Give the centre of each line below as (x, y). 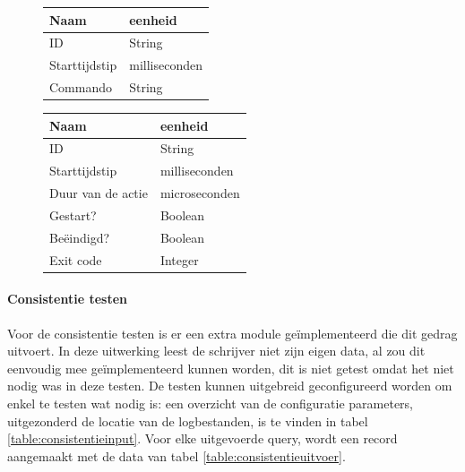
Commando (81, 87)
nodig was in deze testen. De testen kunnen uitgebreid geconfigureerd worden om (230, 386)
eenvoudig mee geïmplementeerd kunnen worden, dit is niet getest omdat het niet (231, 368)
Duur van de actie (99, 193)
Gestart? (73, 215)
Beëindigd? (80, 237)
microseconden (200, 193)
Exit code (76, 259)
